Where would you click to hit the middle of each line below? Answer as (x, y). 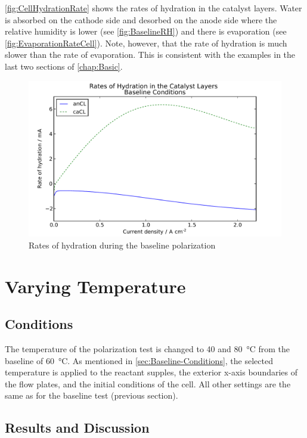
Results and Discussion (77, 428)
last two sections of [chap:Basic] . (64, 66)
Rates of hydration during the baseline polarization (122, 245)
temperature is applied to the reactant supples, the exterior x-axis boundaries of (151, 372)
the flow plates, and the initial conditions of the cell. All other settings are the (148, 383)
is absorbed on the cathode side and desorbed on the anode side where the (141, 19)
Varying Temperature (95, 286)
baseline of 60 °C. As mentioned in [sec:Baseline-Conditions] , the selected (139, 360)
